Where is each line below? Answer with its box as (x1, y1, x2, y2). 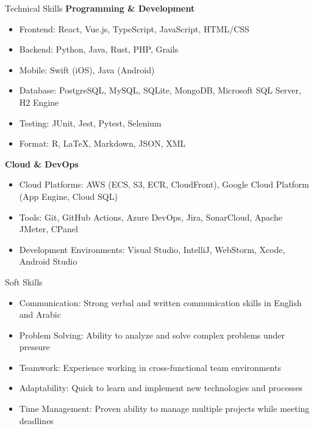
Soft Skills (5, 275, 43, 288)
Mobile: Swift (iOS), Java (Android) (19, 63, 155, 76)
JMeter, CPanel (19, 222, 78, 235)
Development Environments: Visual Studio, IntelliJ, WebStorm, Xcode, (19, 243, 285, 255)
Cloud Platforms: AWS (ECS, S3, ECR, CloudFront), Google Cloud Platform (19, 178, 310, 191)
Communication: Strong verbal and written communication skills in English (19, 296, 302, 309)
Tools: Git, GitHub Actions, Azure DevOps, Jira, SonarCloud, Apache (19, 210, 282, 223)
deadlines (19, 414, 54, 427)
